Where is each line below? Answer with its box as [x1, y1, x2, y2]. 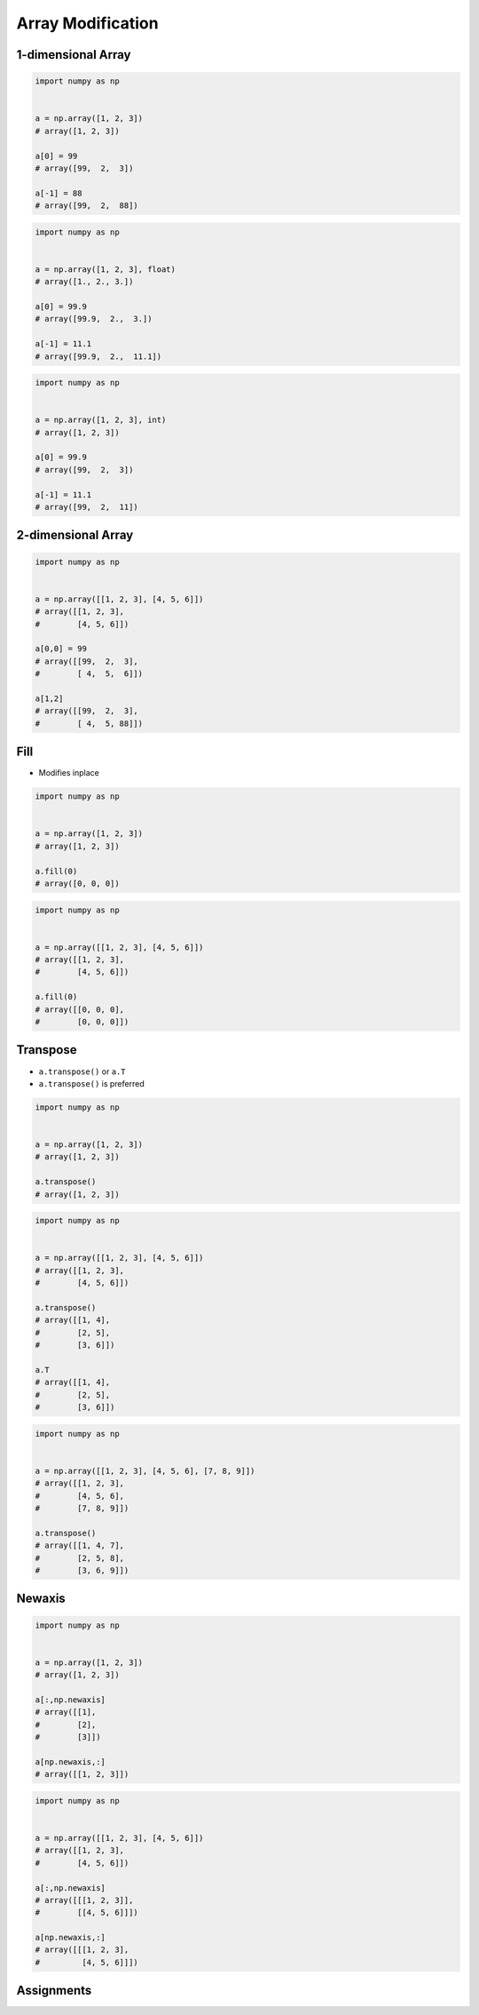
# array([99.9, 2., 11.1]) [35, 351, 162, 362]
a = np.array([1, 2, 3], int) [35, 415, 167, 426]
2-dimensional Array [16, 528, 134, 543]
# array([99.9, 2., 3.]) [35, 314, 153, 324]
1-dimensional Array [16, 47, 131, 62]
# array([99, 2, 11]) [35, 502, 139, 513]
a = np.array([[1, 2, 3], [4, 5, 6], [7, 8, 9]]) [35, 1466, 255, 1476]
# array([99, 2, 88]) [35, 201, 139, 211]
